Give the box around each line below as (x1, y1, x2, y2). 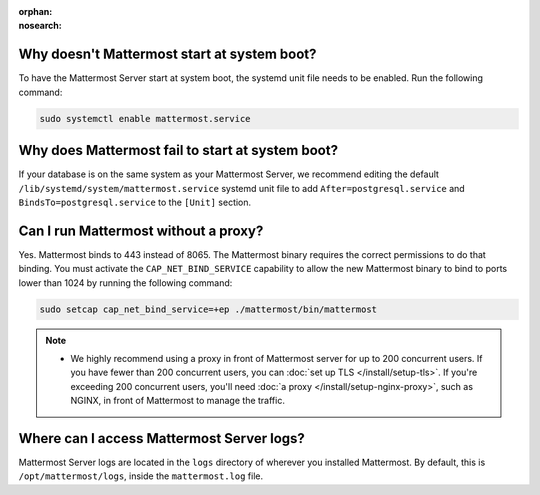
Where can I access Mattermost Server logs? (18, 430, 305, 447)
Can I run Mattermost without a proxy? (18, 222, 264, 239)
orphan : (18, 6, 53, 17)
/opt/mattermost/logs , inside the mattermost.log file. (18, 470, 264, 482)
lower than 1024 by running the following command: (18, 276, 233, 289)
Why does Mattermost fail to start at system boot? (18, 142, 339, 159)
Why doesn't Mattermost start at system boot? (18, 46, 317, 63)
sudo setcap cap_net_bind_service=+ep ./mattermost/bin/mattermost (39, 303, 378, 315)
